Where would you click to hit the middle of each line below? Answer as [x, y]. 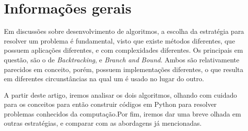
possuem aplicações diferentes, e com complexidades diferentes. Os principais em [124, 50]
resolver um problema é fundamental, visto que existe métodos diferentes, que [120, 40]
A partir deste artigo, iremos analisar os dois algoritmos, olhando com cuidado [121, 95]
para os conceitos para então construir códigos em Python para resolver [110, 104]
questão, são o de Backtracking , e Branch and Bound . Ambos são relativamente [122, 59]
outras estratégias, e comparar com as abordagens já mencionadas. [103, 123]
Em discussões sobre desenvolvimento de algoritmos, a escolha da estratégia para [124, 31]
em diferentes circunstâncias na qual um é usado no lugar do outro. [104, 79]
